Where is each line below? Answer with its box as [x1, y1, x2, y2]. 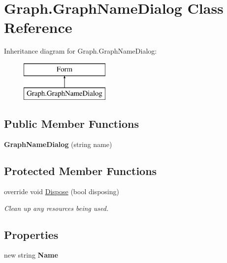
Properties [4, 227, 59, 242]
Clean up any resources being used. [4, 203, 109, 213]
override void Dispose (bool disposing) [4, 186, 119, 197]
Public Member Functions [4, 116, 139, 131]
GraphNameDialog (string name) [4, 139, 112, 149]
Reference [4, 17, 72, 37]
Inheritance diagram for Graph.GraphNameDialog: [4, 46, 157, 56]
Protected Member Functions [4, 163, 157, 178]
